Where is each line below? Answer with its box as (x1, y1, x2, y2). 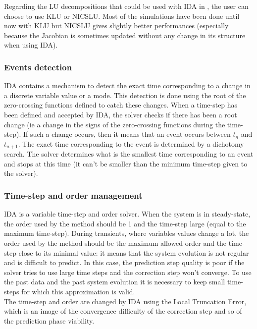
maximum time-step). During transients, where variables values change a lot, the (4, 228, 249, 238)
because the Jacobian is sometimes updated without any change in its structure (4, 30, 246, 40)
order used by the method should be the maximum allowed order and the (4, 237, 227, 248)
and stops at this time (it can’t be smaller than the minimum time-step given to (4, 158, 248, 168)
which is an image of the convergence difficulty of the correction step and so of (4, 306, 242, 316)
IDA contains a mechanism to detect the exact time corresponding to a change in (4, 80, 251, 91)
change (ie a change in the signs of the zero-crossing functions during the (4, 119, 225, 129)
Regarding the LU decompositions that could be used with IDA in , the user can (4, 1, 249, 11)
